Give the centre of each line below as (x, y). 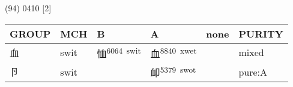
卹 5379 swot (173, 72)
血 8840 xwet (174, 52)
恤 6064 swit (119, 52)
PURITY (261, 33)
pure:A (253, 72)
